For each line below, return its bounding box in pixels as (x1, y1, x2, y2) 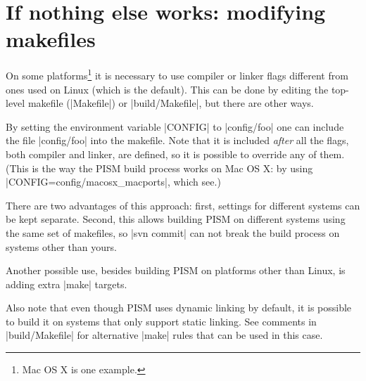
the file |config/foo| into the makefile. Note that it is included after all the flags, (6, 133, 349, 148)
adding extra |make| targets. (6, 276, 127, 291)
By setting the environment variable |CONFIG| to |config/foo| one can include (6, 119, 344, 134)
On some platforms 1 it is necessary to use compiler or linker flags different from (6, 66, 348, 82)
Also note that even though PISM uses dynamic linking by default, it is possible (6, 300, 352, 315)
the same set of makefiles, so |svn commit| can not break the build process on (6, 225, 340, 240)
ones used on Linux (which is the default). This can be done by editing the (6, 82, 329, 96)
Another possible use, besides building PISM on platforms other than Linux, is (6, 263, 346, 278)
